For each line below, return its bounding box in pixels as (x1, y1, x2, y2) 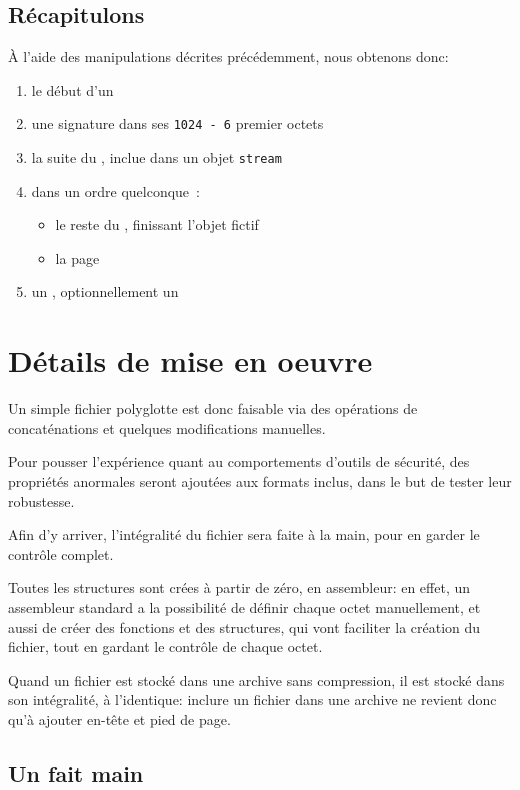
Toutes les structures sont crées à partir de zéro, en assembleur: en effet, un (8, 577, 471, 598)
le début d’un (31, 79, 114, 100)
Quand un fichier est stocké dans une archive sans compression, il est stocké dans (8, 669, 505, 690)
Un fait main (8, 757, 144, 788)
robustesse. (8, 490, 75, 511)
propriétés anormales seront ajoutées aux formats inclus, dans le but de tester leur (8, 470, 512, 491)
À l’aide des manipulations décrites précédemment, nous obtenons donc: (8, 46, 449, 67)
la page (55, 247, 100, 268)
